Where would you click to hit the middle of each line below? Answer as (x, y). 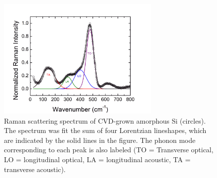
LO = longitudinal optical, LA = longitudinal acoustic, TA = (97, 159)
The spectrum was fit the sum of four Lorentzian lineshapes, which (105, 130)
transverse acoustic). (35, 169)
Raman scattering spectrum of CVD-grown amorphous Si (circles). (105, 120)
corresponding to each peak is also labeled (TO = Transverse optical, (109, 150)
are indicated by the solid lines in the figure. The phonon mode (100, 140)
